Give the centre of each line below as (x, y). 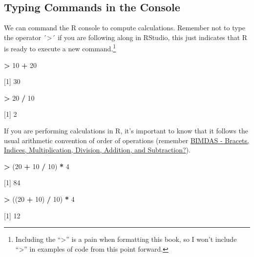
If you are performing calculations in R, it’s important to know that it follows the (126, 131)
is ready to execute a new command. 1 (60, 48)
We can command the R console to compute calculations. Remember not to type (125, 28)
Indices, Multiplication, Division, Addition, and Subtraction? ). (97, 150)
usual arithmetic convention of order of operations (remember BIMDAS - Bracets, (127, 140)
